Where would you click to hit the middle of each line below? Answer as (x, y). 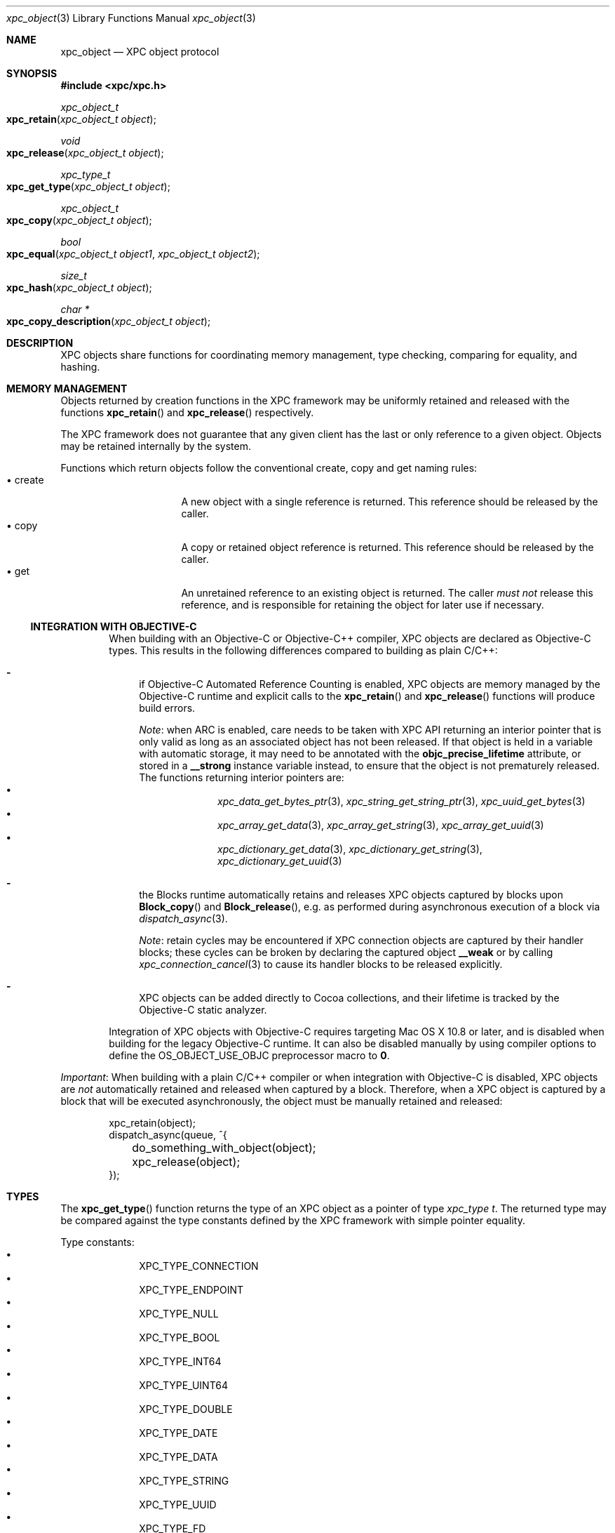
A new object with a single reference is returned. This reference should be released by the (390, 502)
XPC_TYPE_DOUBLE (186, 1409)
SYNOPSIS (32, 73)
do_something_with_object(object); (224, 1148)
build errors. (167, 708)
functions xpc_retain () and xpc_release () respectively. (187, 412)
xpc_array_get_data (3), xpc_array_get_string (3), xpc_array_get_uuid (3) (381, 825)
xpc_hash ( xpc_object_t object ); (79, 287)
